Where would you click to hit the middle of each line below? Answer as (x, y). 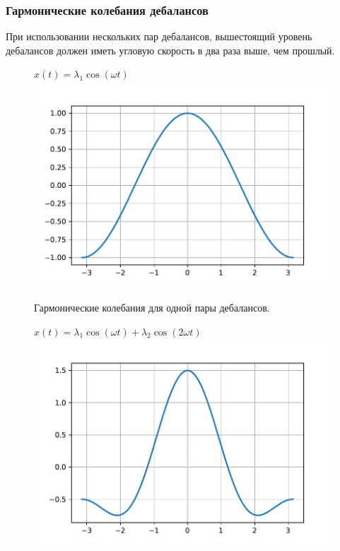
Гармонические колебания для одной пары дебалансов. (152, 307)
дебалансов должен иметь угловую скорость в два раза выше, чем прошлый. (170, 50)
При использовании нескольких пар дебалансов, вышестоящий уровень (159, 36)
